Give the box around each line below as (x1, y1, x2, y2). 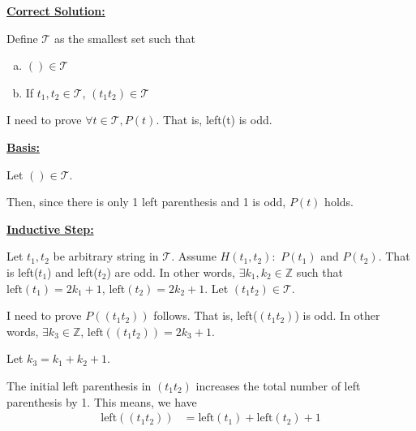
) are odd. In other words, (106, 263, 235, 280)
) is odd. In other (294, 307, 380, 324)
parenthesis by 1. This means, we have (6, 393, 197, 410)
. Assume (171, 248, 217, 265)
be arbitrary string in (53, 248, 159, 265)
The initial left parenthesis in (6, 377, 152, 394)
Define (6, 29, 38, 46)
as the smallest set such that (54, 29, 196, 46)
